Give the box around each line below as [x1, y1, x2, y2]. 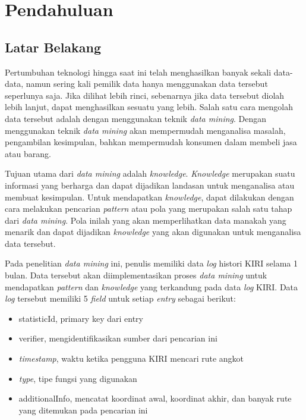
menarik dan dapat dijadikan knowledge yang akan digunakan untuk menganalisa [5, 225, 301, 238]
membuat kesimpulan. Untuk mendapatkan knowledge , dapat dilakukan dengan [5, 190, 294, 203]
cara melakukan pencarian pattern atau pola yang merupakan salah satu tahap [5, 202, 292, 215]
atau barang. [5, 147, 51, 159]
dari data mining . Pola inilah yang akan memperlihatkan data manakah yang [5, 214, 286, 226]
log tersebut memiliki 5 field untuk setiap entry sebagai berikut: [5, 292, 236, 305]
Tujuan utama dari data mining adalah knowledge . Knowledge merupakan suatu [5, 167, 295, 180]
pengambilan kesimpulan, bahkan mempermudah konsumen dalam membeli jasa [5, 136, 297, 148]
